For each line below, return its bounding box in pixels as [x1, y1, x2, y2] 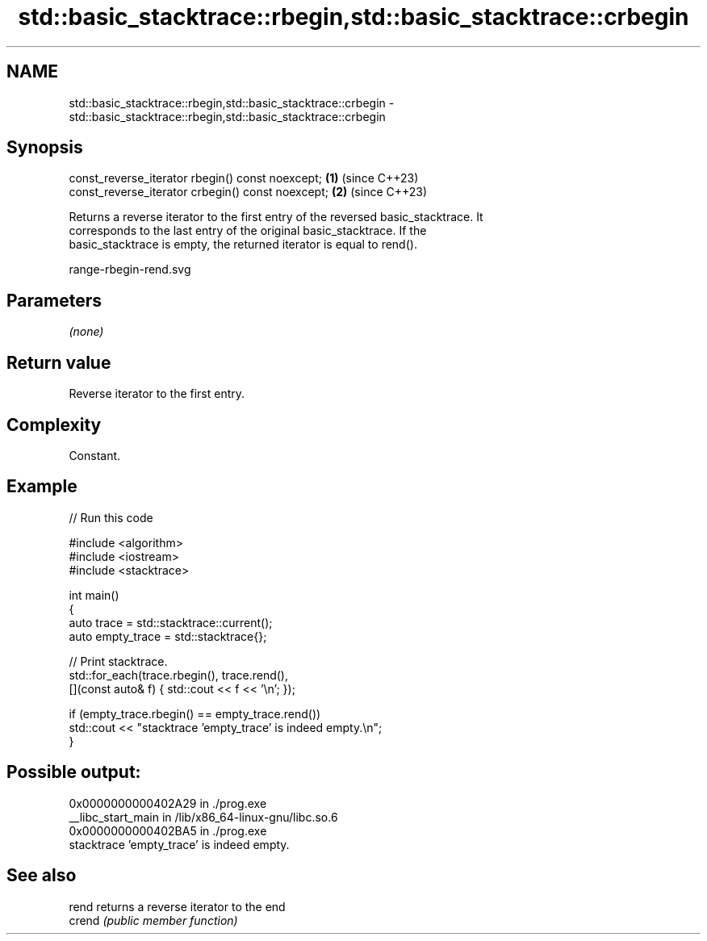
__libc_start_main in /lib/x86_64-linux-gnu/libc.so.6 [69, 809, 338, 824]
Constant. [69, 448, 121, 462]
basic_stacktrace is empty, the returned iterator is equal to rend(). [69, 237, 417, 252]
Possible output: [6, 762, 141, 783]
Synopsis [6, 137, 83, 158]
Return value [6, 352, 111, 373]
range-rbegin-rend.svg [69, 262, 191, 277]
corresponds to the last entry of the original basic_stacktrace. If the [69, 224, 427, 238]
